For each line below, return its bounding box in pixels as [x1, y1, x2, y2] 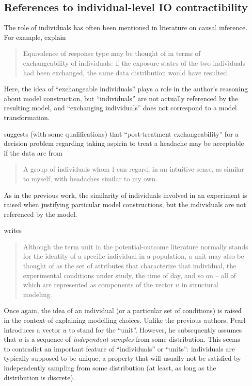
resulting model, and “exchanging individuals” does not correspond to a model [4, 103, 237, 113]
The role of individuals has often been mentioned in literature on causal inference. [4, 22, 248, 33]
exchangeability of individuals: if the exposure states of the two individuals [23, 57, 245, 68]
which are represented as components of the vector [23, 280, 173, 290]
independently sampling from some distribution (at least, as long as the [4, 363, 216, 373]
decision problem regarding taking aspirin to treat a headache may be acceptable [4, 138, 244, 148]
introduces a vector [4, 324, 61, 334]
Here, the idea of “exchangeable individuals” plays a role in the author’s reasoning [4, 84, 248, 94]
